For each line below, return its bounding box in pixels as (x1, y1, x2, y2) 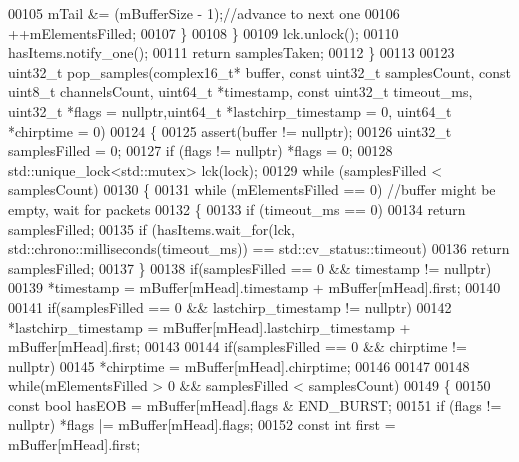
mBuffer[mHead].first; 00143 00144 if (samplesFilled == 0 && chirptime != (8, 336, 467, 357)
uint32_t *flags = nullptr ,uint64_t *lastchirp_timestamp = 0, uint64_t (8, 100, 452, 121)
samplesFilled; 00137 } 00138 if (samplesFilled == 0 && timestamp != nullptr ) (8, 257, 492, 278)
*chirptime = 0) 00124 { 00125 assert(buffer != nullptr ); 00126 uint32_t (8, 120, 452, 141)
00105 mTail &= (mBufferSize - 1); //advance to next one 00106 (8, 3, 400, 23)
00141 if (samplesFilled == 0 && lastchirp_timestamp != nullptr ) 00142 (8, 296, 452, 317)
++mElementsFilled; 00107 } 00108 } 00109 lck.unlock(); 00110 (8, 22, 399, 43)
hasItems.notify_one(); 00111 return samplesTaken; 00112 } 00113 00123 (8, 42, 455, 63)
